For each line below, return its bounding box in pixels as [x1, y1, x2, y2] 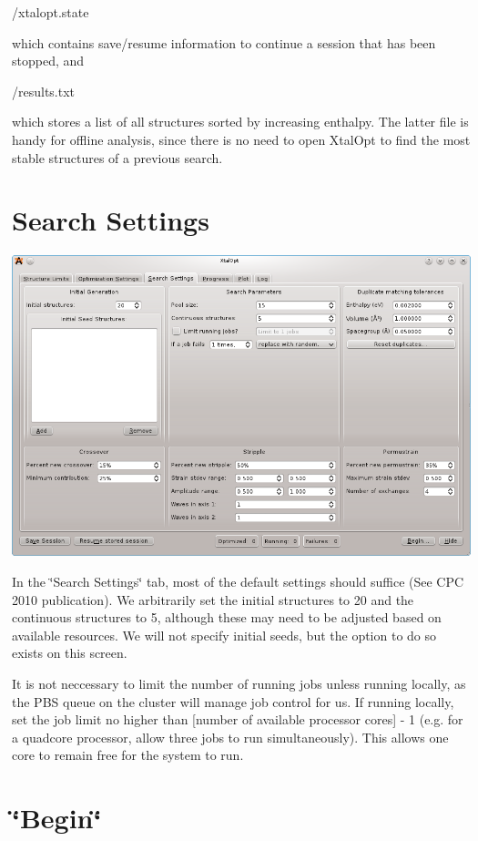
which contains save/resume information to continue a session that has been [12, 33, 436, 52]
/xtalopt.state [12, 3, 89, 21]
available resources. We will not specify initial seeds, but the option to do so [12, 625, 437, 644]
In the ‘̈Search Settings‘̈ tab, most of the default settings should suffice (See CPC [12, 571, 464, 590]
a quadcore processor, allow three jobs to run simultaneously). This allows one [12, 727, 449, 746]
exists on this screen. [12, 643, 127, 662]
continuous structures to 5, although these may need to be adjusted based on [12, 608, 442, 627]
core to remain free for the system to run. [12, 745, 244, 764]
